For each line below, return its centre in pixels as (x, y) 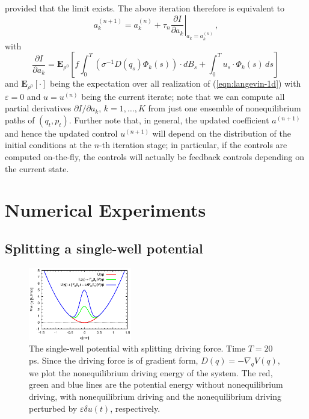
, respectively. (135, 408)
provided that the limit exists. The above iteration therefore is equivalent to (145, 8)
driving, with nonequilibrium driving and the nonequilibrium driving (155, 396)
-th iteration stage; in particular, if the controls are (193, 145)
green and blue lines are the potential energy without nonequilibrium (156, 384)
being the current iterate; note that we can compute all (183, 96)
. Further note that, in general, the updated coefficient (169, 119)
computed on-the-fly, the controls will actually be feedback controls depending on (155, 157)
